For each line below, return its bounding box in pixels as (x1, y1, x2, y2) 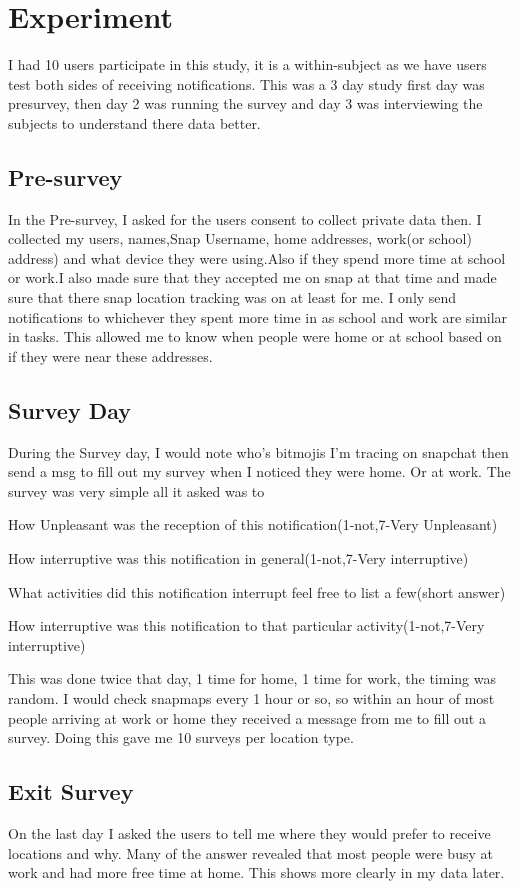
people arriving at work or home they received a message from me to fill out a (8, 707, 486, 728)
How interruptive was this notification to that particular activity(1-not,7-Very (8, 615, 485, 636)
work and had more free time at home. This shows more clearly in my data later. (8, 862, 505, 883)
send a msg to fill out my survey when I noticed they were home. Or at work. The (8, 461, 511, 482)
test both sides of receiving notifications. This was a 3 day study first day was (8, 73, 485, 94)
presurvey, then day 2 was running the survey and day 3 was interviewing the (8, 93, 483, 114)
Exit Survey (8, 776, 134, 807)
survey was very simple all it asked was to (8, 480, 265, 501)
